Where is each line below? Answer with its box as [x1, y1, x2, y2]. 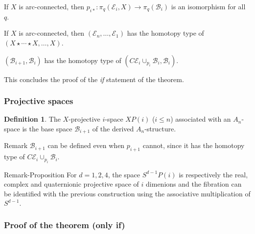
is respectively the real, [179, 169, 248, 179]
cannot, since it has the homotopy [142, 140, 245, 150]
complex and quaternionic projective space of [4, 179, 139, 189]
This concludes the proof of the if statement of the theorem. [4, 74, 184, 84]
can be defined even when [47, 140, 125, 150]
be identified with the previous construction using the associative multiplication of [4, 188, 251, 198]
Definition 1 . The [4, 114, 61, 124]
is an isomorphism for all [171, 1, 246, 11]
